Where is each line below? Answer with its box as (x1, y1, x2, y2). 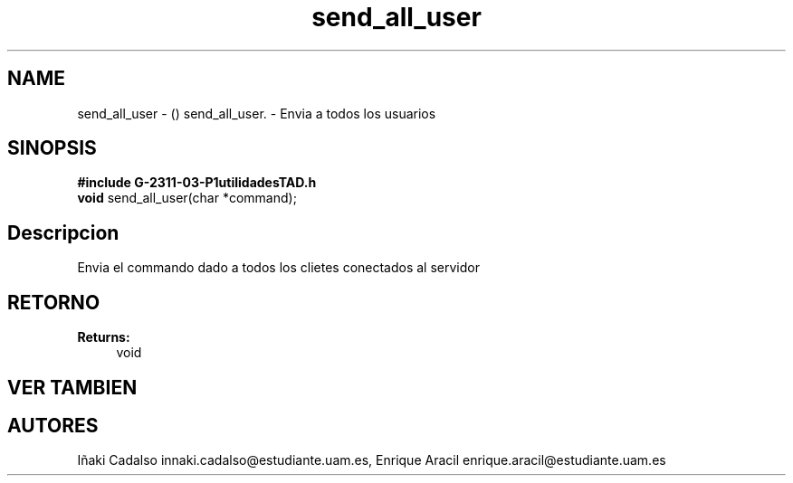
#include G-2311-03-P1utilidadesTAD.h (77, 175, 317, 191)
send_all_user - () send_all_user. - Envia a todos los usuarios (77, 105, 436, 121)
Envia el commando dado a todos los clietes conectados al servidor (77, 260, 480, 276)
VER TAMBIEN (7, 375, 138, 399)
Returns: (77, 329, 130, 346)
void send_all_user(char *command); (77, 190, 297, 206)
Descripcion (7, 221, 119, 244)
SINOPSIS (7, 137, 97, 160)
